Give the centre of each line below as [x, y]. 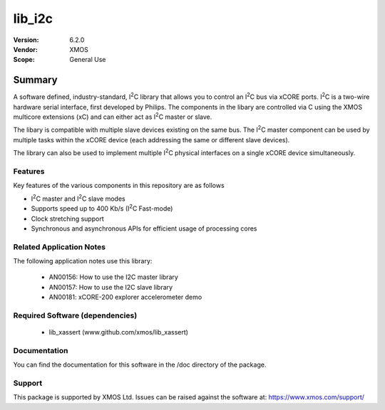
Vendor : [26, 49]
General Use [88, 60]
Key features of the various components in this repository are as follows [119, 186]
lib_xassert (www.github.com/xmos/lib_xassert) [119, 332]
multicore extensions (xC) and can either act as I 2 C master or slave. [113, 116]
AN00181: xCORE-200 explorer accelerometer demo [125, 297]
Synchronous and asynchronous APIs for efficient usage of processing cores [144, 228]
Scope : [24, 60]
